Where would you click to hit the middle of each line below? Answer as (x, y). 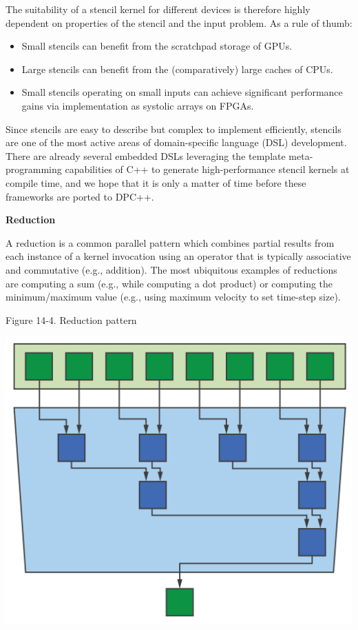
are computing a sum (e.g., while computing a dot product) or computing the (169, 283)
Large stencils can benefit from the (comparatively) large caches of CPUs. (177, 69)
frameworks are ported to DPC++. (80, 196)
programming (34, 169)
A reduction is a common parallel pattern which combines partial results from (170, 242)
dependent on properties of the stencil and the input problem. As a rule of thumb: (179, 22)
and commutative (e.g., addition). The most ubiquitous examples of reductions (171, 269)
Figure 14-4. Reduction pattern (71, 319)
